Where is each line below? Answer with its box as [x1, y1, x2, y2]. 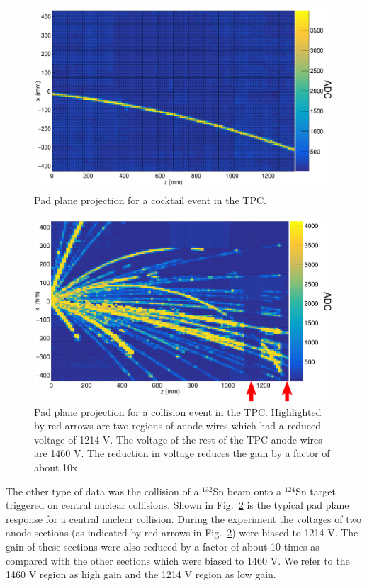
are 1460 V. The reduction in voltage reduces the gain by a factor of [34, 446, 330, 461]
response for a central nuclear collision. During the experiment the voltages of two [6, 511, 361, 526]
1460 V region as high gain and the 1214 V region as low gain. [6, 567, 276, 582]
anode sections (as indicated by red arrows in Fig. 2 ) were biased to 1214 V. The [6, 525, 358, 540]
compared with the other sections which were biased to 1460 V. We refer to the [6, 553, 350, 568]
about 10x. [34, 460, 81, 475]
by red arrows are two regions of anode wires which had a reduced [34, 418, 321, 433]
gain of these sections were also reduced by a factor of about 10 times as [6, 539, 320, 553]
